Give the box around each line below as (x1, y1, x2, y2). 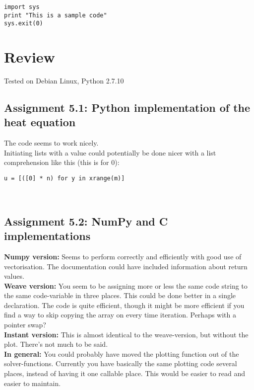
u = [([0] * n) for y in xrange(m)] (4, 175, 125, 182)
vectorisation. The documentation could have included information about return (4, 261, 248, 271)
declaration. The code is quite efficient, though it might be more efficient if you (4, 300, 245, 310)
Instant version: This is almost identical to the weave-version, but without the (4, 329, 249, 339)
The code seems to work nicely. (4, 138, 99, 148)
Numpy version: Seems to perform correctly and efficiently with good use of (4, 251, 242, 261)
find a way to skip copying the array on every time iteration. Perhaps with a (4, 310, 236, 320)
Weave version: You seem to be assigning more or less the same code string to (4, 280, 248, 291)
